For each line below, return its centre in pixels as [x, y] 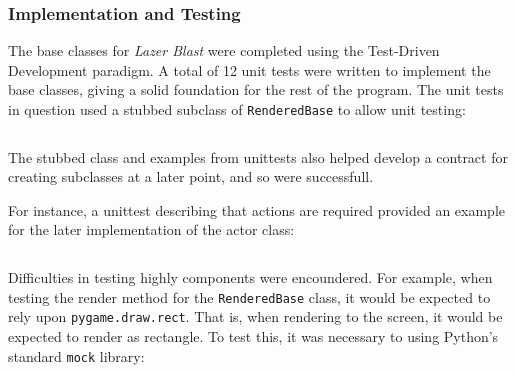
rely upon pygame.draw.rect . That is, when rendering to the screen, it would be [255, 316]
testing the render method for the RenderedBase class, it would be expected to [249, 296]
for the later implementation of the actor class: [151, 229]
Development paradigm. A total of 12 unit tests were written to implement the [249, 69]
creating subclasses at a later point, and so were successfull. [191, 176]
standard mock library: [76, 355]
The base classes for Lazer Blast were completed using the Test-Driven [224, 50]
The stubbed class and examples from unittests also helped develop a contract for [258, 156]
